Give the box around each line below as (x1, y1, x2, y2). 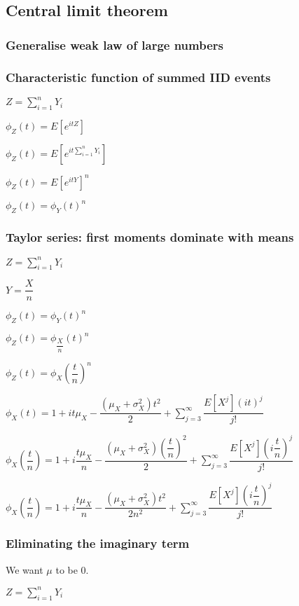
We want (6, 562, 43, 577)
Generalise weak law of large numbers (6, 36, 224, 53)
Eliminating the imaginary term (6, 535, 190, 552)
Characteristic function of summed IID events (6, 68, 271, 85)
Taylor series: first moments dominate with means (6, 228, 294, 245)
